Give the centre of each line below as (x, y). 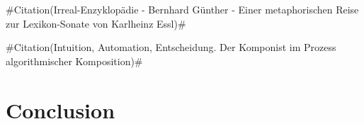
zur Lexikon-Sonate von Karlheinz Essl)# (96, 23)
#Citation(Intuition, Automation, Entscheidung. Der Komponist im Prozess (171, 47)
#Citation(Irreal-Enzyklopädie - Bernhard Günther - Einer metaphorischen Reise (182, 9)
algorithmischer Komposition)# (74, 61)
